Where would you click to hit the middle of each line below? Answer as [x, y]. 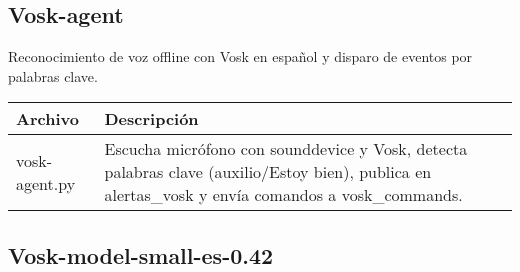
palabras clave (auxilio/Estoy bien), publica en [268, 172]
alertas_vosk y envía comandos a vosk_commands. [283, 195]
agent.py [46, 183]
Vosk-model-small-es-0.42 [141, 254]
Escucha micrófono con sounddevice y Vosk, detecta [286, 149]
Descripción [151, 119]
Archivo [47, 119]
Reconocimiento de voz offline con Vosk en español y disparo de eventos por [240, 56]
